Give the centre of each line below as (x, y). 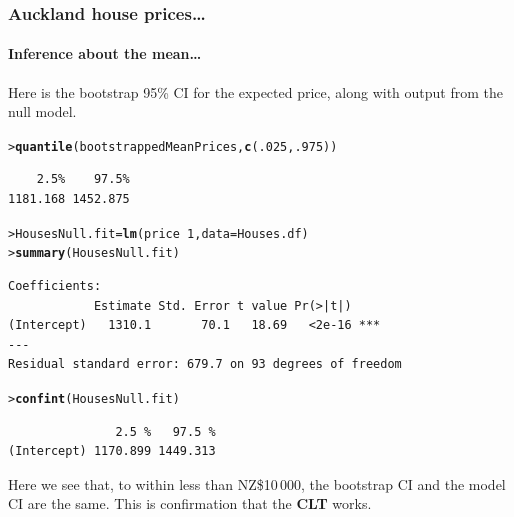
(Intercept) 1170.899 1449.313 (112, 451)
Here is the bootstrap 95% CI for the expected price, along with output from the (256, 91)
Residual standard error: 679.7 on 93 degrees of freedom (205, 364)
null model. (42, 111)
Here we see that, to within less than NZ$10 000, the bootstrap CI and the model (257, 483)
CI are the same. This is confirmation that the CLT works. (190, 503)
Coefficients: (55, 285)
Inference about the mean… (105, 53)
